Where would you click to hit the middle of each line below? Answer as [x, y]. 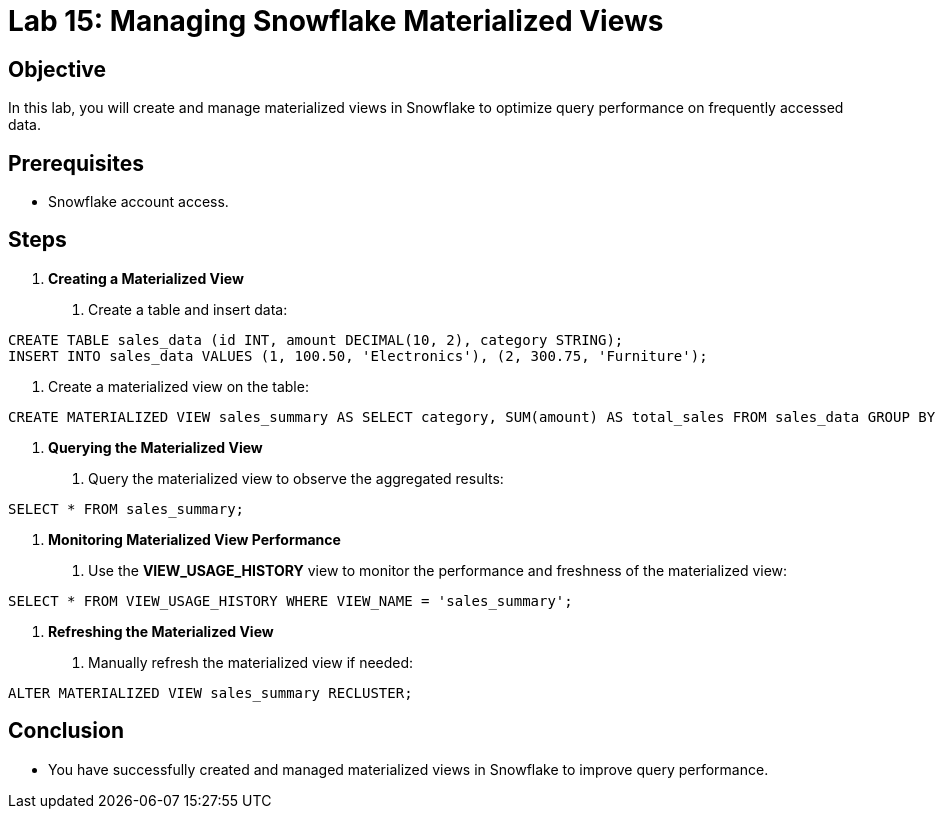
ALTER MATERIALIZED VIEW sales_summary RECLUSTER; [210, 692]
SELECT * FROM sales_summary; [126, 508]
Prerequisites [76, 163]
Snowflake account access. [138, 202]
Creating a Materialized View [146, 278]
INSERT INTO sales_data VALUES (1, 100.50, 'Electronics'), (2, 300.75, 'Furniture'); [358, 355]
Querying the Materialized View [155, 447]
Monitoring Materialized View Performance [194, 539]
